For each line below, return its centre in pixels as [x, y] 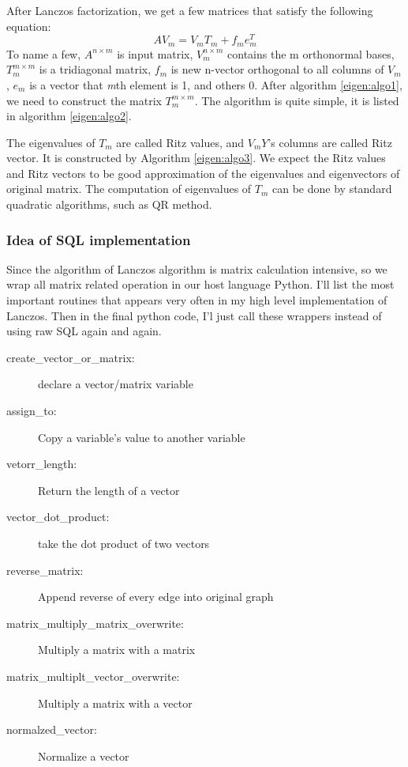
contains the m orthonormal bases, [311, 53]
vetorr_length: [42, 464]
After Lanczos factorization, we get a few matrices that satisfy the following [190, 10]
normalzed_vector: [52, 729]
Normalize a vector [84, 756]
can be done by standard [332, 189]
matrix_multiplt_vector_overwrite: [93, 676]
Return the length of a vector [109, 490]
